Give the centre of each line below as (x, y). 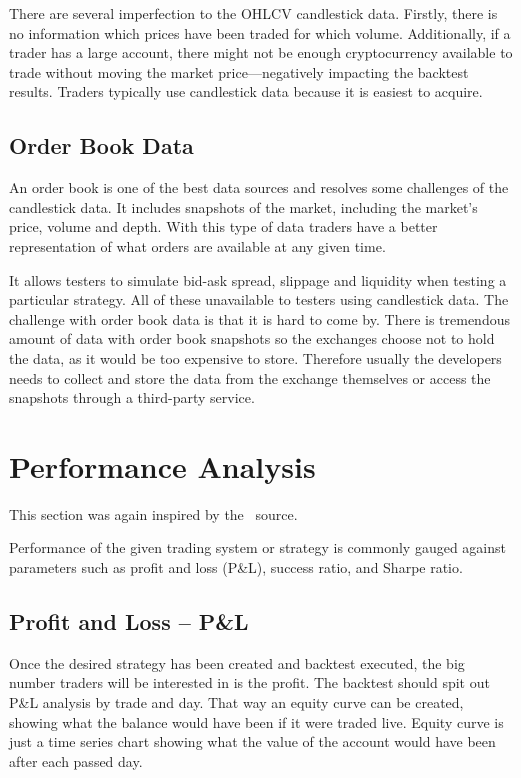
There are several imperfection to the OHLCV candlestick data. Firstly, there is (253, 13)
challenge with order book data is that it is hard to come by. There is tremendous (259, 318)
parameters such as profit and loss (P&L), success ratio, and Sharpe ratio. (236, 567)
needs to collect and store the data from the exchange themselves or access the (250, 377)
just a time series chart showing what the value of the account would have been (252, 741)
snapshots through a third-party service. (132, 397)
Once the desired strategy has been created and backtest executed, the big (237, 662)
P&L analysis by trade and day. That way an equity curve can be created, (236, 702)
